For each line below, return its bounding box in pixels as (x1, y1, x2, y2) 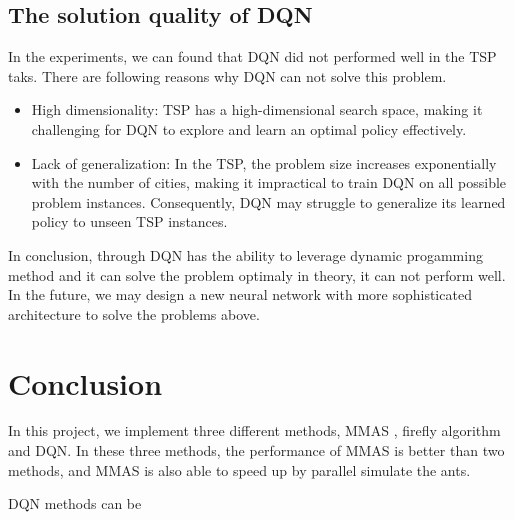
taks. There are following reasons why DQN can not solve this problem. (8, 65, 447, 86)
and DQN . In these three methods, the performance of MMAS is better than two (8, 440, 505, 461)
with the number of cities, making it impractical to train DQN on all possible (31, 172, 507, 193)
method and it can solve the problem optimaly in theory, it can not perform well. (8, 264, 506, 285)
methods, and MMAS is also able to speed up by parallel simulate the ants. (8, 459, 471, 480)
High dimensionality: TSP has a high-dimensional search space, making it (31, 99, 483, 120)
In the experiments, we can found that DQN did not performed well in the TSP (8, 46, 497, 67)
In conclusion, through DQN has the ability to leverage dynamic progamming (8, 244, 483, 265)
